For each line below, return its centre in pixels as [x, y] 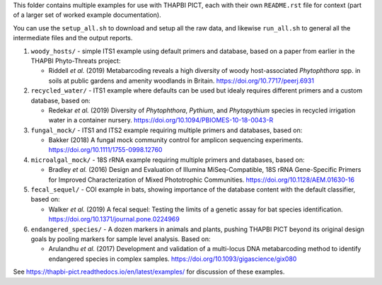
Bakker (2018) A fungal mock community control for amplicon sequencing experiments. [176, 140]
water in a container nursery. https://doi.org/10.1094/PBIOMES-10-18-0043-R [161, 120]
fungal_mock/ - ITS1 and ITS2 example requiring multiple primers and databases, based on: [167, 130]
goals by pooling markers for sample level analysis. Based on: [121, 239]
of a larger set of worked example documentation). [87, 15]
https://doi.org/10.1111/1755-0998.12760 [105, 150]
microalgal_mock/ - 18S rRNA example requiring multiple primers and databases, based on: [168, 160]
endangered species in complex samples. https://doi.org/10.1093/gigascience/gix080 [173, 259]
